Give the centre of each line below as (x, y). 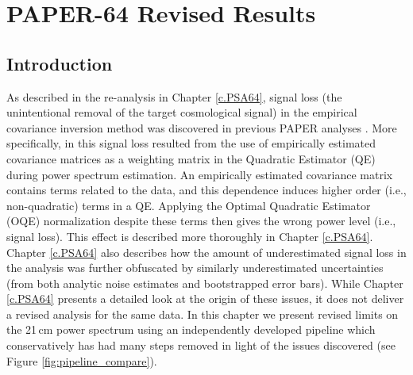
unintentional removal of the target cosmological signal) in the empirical (182, 112)
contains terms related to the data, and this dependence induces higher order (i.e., (206, 190)
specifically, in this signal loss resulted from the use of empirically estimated (191, 143)
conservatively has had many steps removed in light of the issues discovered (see (201, 345)
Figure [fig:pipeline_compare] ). (82, 360)
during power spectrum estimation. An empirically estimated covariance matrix (200, 174)
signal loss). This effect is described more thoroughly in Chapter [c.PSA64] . (190, 236)
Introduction (60, 63)
